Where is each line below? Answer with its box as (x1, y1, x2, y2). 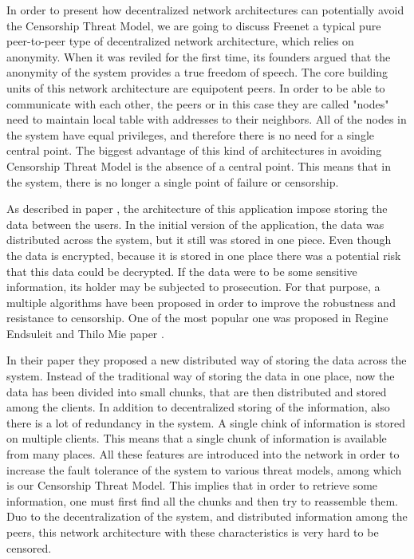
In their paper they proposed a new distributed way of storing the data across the (6, 352, 407, 368)
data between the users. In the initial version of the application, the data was (6, 215, 384, 232)
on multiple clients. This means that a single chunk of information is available (6, 430, 387, 447)
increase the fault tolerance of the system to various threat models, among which (6, 461, 402, 478)
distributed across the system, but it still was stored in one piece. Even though (6, 231, 392, 248)
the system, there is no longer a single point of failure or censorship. (6, 173, 339, 190)
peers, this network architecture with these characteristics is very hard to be (6, 524, 379, 540)
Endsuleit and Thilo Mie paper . (6, 325, 164, 341)
